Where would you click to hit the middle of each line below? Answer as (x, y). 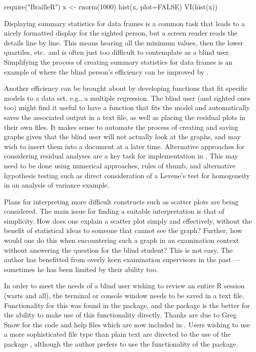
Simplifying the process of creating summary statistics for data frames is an (118, 61)
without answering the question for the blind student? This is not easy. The (118, 250)
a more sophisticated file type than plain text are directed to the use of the (117, 334)
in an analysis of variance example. (57, 185)
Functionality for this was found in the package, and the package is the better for (127, 305)
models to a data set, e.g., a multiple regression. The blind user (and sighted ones (127, 98)
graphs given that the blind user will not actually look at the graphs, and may (122, 137)
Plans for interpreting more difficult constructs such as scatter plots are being (121, 201)
